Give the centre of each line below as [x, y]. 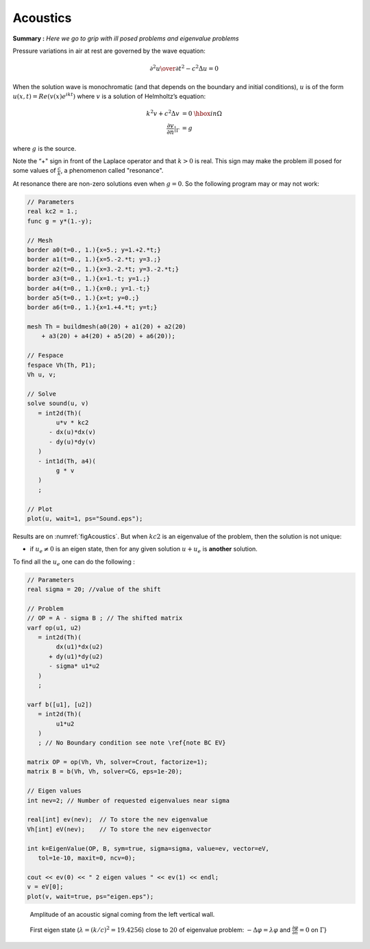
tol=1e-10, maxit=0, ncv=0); [87, 858]
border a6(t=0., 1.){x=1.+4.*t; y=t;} [92, 308]
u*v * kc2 [72, 423]
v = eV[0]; [45, 887]
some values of [34, 171]
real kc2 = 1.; [52, 212]
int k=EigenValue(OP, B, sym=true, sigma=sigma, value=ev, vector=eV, [148, 848]
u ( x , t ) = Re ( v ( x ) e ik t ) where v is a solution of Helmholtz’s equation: [109, 96]
